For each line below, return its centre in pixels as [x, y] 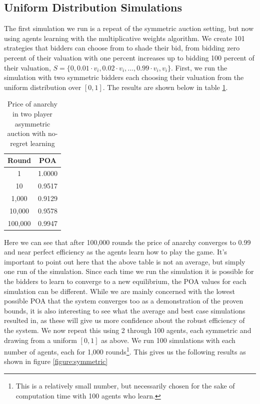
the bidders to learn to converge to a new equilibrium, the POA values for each [125, 281]
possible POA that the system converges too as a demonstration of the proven [124, 301]
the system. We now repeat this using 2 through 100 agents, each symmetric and [128, 330]
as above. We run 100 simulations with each [168, 340]
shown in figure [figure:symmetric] [56, 361]
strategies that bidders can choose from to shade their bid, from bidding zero [122, 48]
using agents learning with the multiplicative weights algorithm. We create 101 [124, 38]
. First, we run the [199, 67]
